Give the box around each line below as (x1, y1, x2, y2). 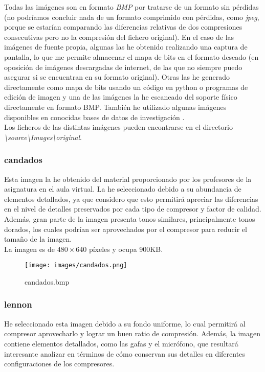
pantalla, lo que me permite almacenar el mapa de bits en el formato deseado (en (4, 51, 259, 62)
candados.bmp (25, 276, 70, 287)
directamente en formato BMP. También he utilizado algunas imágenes (4, 101, 227, 112)
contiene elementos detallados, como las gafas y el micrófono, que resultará (4, 338, 238, 348)
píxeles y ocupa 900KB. (89, 243, 163, 254)
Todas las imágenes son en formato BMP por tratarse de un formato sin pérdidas (4, 2, 259, 12)
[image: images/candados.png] (25, 262, 127, 269)
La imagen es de (4, 243, 55, 254)
